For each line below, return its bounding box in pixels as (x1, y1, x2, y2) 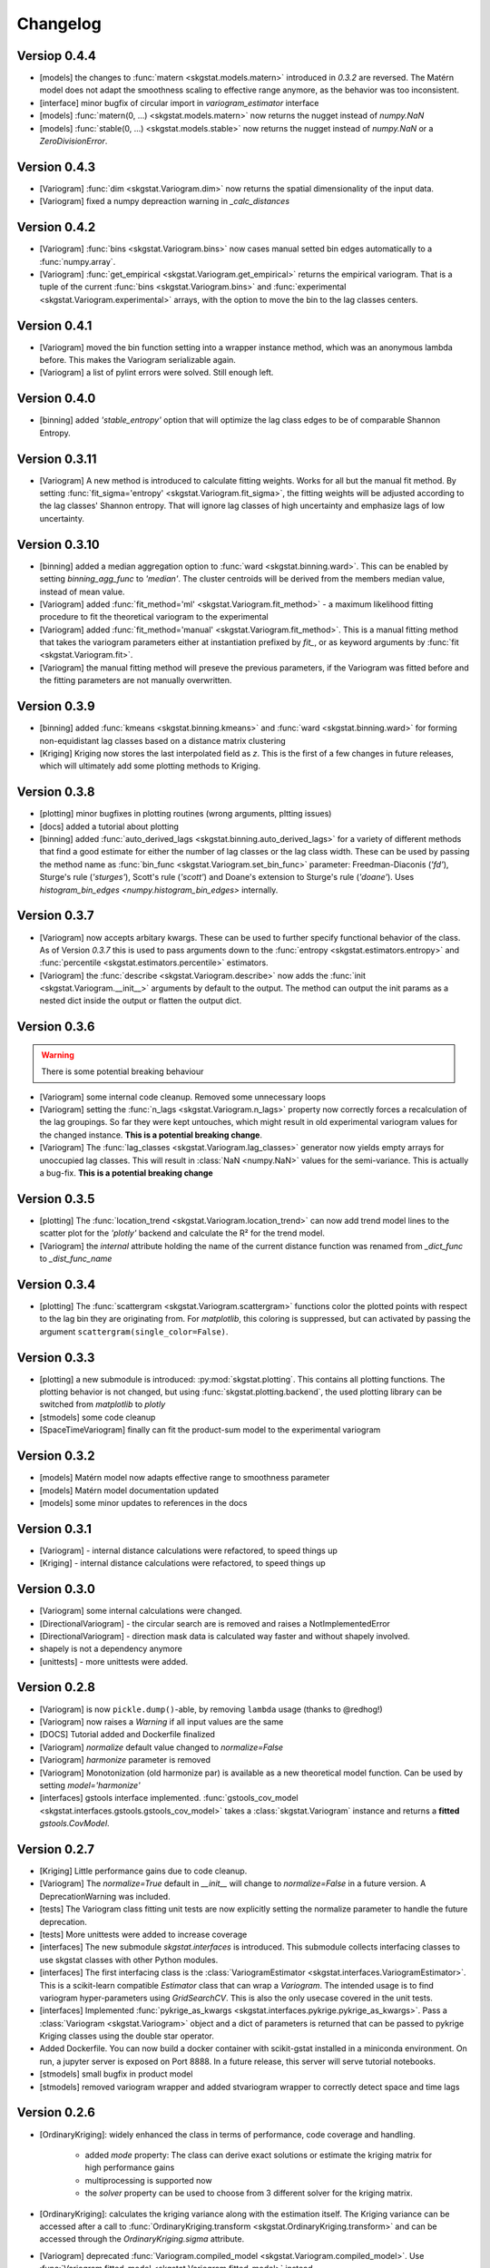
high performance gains (84, 2162, 175, 2173)
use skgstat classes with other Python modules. (39, 1954, 219, 1965)
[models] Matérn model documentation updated (39, 1484, 220, 1496)
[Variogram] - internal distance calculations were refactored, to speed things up (39, 1545, 338, 1556)
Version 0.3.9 (16, 699, 95, 714)
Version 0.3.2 (16, 1448, 95, 1464)
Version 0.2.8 (16, 1679, 95, 1696)
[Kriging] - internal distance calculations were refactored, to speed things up (39, 1558, 326, 1569)
